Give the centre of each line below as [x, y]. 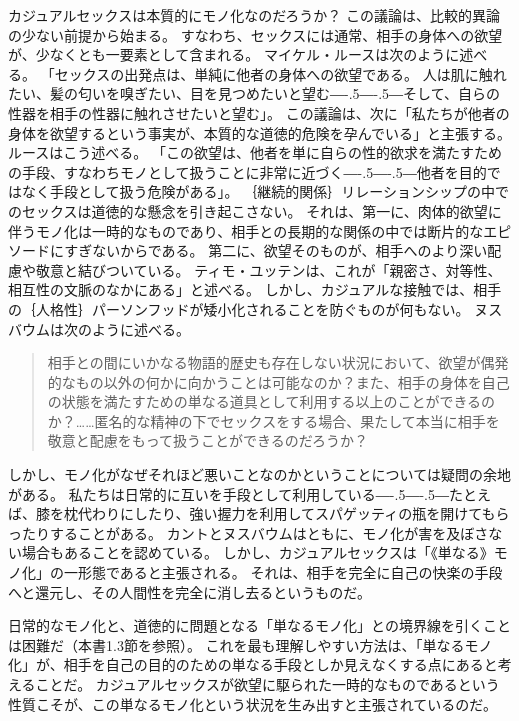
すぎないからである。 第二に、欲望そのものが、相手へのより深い [276, 250]
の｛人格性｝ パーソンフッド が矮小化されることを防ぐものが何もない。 [239, 308]
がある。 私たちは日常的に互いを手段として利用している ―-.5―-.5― [228, 493]
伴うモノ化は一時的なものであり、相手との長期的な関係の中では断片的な [246, 230]
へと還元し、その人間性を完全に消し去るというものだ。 [189, 591]
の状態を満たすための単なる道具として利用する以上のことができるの [271, 401]
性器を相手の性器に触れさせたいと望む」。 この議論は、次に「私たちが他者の [259, 112]
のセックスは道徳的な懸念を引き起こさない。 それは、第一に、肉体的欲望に [255, 210]
